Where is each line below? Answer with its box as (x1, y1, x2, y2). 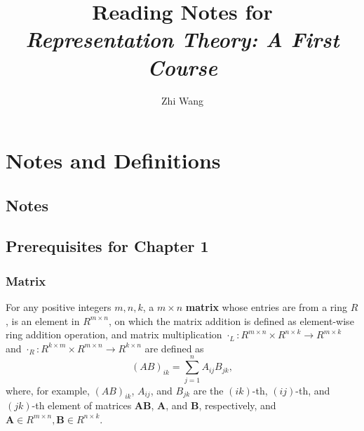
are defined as (144, 340, 204, 355)
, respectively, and (198, 398, 276, 413)
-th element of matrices (32, 398, 132, 413)
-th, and (295, 383, 330, 397)
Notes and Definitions (6, 146, 221, 175)
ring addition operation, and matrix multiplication (6, 327, 222, 342)
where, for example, (6, 383, 90, 397)
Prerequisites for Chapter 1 (6, 235, 209, 257)
